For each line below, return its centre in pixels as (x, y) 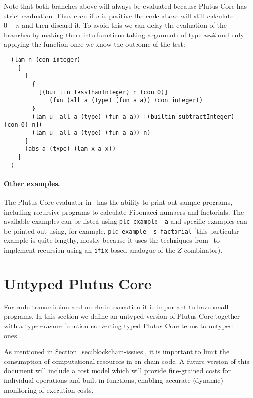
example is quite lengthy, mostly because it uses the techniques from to (112, 240)
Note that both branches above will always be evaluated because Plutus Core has (126, 6)
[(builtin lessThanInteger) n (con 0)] (103, 92)
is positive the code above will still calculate (168, 15)
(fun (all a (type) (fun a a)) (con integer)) (126, 100)
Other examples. (32, 183)
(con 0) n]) (23, 125)
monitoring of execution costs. (49, 389)
